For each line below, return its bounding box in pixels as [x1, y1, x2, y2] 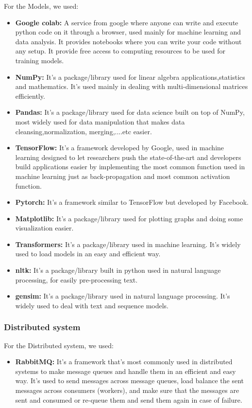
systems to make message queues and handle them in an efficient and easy [15, 366, 236, 376]
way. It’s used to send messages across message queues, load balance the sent [15, 375, 244, 386]
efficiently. [15, 90, 45, 101]
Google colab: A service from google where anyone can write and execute [15, 17, 238, 27]
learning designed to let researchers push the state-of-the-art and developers [15, 152, 241, 162]
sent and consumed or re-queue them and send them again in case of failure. [15, 394, 242, 405]
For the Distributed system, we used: [4, 340, 114, 350]
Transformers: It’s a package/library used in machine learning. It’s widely [15, 239, 241, 249]
